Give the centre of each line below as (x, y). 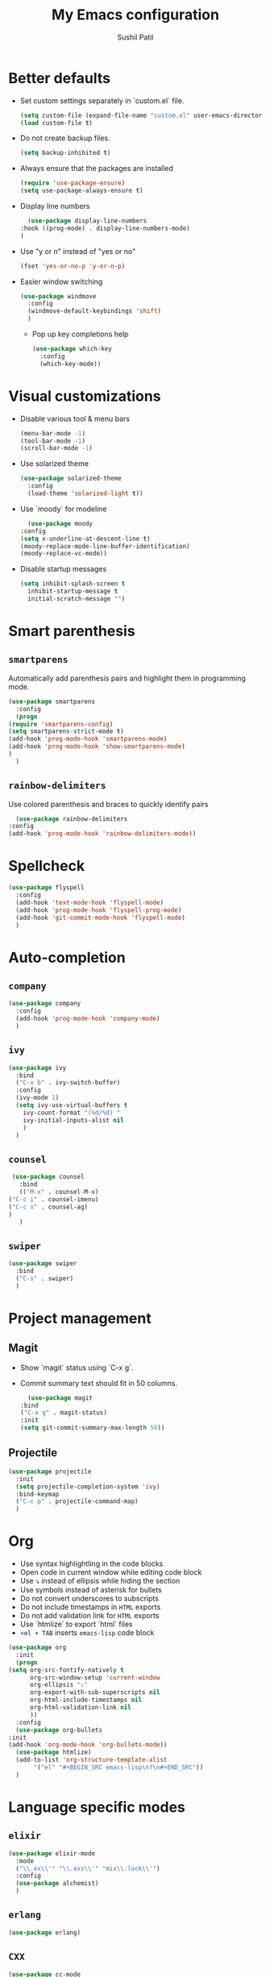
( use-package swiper (43, 1263)
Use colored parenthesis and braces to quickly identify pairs (108, 804)
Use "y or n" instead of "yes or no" (78, 251)
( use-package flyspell (46, 888)
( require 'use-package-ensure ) (73, 183)
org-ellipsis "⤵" (59, 1685)
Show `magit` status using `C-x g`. (77, 1367)
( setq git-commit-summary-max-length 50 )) (92, 1428)
